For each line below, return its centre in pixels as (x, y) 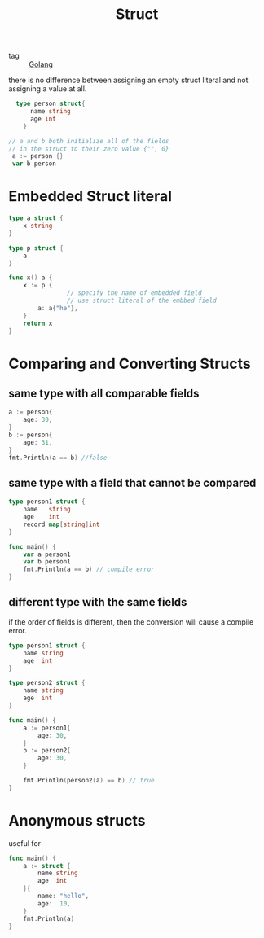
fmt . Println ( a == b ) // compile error (89, 570)
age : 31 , (38, 442)
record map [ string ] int (62, 524)
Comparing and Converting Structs (130, 364)
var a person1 (47, 554)
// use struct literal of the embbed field (142, 300)
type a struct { (36, 218)
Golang (41, 64)
